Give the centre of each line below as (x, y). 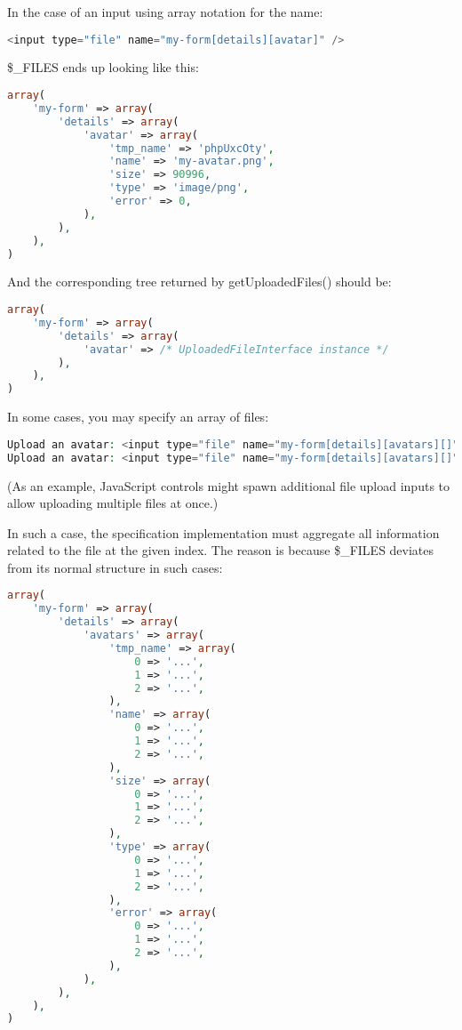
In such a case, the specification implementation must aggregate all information (223, 532)
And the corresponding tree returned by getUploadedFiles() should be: (199, 282)
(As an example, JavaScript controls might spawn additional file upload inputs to (229, 485)
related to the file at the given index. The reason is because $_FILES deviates (221, 550)
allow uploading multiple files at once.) (113, 503)
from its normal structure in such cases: (115, 567)
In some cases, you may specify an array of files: (138, 417)
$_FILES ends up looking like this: (103, 67)
